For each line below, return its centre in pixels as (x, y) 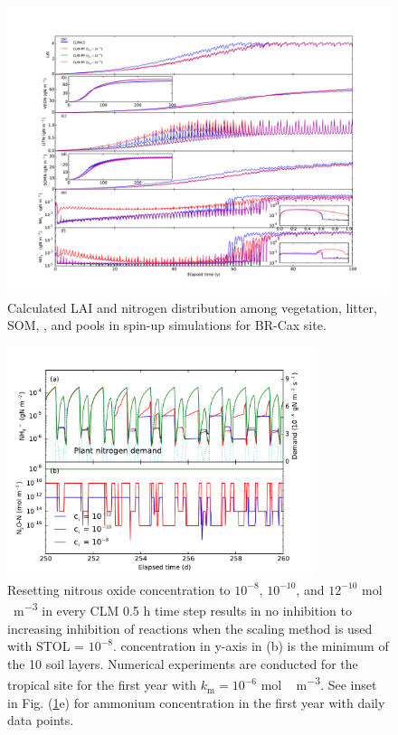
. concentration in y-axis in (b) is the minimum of (251, 646)
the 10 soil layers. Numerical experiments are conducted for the (183, 663)
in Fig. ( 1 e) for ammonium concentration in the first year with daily (196, 702)
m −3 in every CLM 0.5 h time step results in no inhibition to (182, 609)
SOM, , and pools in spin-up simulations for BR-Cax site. (167, 325)
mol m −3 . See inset (319, 683)
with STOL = (46, 646)
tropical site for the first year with (102, 685)
